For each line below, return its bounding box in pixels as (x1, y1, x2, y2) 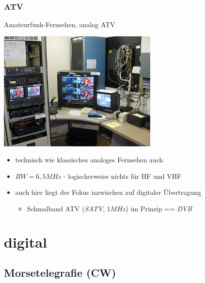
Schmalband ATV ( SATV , (27, 203, 105, 213)
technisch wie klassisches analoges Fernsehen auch (15, 155, 163, 165)
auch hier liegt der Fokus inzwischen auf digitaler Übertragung (15, 187, 202, 197)
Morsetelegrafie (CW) (4, 265, 116, 280)
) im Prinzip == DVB (126, 203, 192, 213)
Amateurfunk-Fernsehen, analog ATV (4, 19, 115, 30)
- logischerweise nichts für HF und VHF (63, 171, 182, 181)
